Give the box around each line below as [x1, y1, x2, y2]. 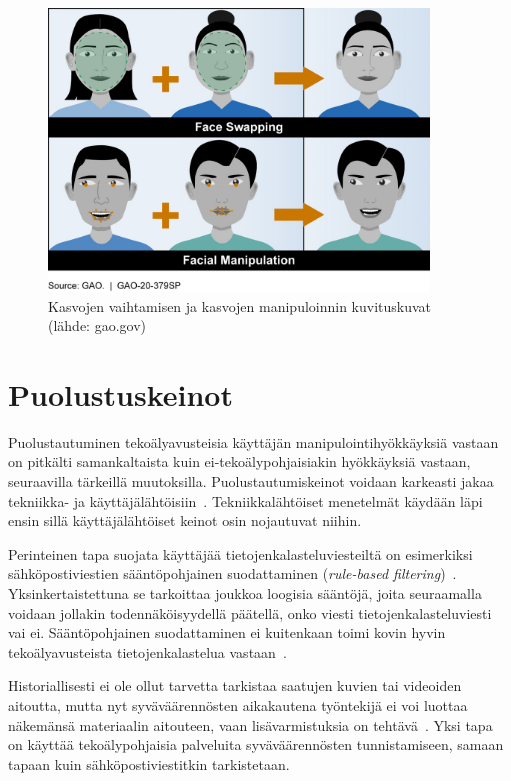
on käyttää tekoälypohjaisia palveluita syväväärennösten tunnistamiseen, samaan [8, 734, 504, 755]
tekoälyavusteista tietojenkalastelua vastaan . [8, 641, 287, 662]
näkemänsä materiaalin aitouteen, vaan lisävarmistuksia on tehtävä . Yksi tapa [8, 714, 493, 735]
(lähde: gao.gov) [48, 315, 147, 336]
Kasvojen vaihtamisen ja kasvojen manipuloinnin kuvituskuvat [48, 295, 432, 316]
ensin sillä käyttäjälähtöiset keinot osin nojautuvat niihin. [8, 510, 362, 531]
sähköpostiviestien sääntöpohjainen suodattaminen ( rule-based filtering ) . [8, 563, 457, 584]
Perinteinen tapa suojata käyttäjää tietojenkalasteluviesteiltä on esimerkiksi [8, 543, 473, 564]
